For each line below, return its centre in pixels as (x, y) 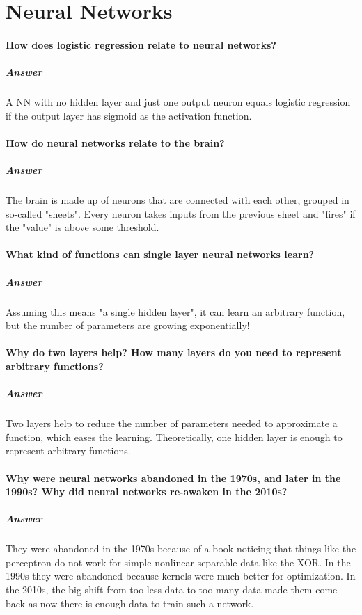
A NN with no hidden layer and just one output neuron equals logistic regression (178, 102)
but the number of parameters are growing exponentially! (128, 325)
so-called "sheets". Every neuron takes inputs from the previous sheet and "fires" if (181, 213)
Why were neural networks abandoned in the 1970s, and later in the (173, 478)
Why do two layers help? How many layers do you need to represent (174, 352)
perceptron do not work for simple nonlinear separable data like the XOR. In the (178, 562)
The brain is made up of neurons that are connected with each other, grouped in (178, 200)
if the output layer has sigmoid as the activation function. (129, 115)
